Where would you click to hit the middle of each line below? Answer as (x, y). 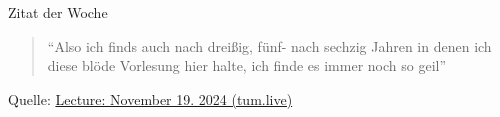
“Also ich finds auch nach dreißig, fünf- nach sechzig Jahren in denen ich (269, 45)
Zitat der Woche (58, 12)
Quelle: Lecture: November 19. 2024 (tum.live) (150, 98)
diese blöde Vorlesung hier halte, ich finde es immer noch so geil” (247, 65)
